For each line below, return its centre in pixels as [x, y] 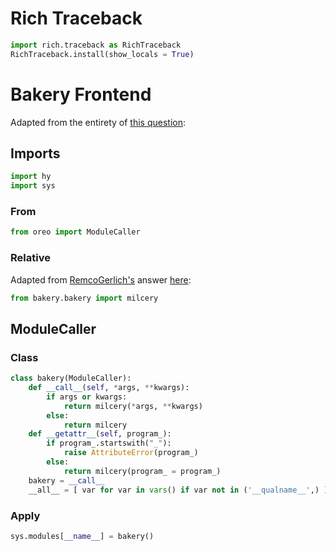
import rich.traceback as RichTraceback [96, 45]
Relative [30, 258]
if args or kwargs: [87, 397]
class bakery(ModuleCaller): [71, 378]
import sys [33, 186]
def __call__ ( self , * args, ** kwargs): [109, 388]
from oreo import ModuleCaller [75, 232]
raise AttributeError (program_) [131, 453]
